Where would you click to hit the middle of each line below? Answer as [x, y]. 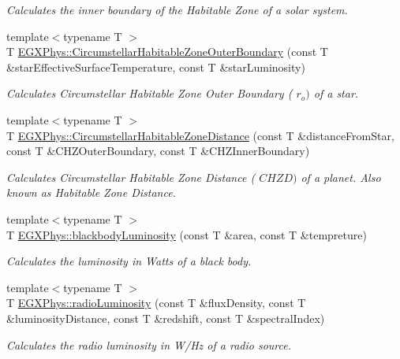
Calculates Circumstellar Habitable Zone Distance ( [131, 177]
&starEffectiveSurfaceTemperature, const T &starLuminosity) [156, 67]
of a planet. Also [341, 177]
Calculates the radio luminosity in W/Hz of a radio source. [149, 344]
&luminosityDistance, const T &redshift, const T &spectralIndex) [166, 318]
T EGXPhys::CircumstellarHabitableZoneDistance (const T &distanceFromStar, [200, 135]
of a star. [336, 93]
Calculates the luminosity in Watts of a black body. [129, 261]
